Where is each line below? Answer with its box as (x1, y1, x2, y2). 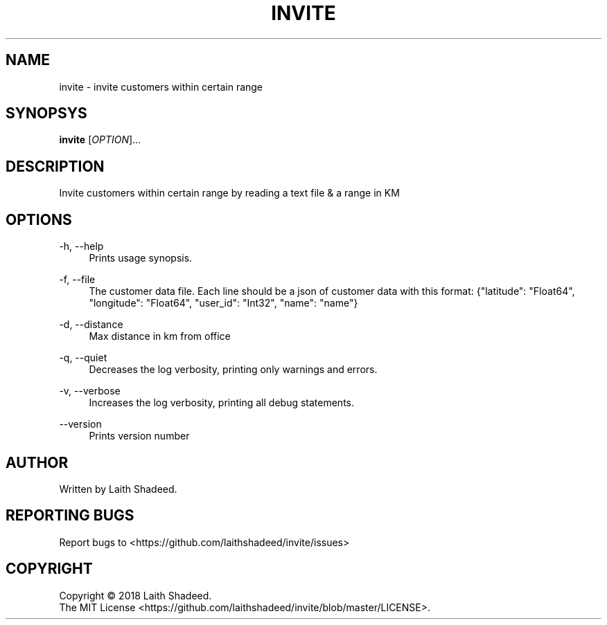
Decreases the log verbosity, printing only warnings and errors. (89, 363, 378, 376)
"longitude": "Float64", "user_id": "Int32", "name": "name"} (89, 297, 358, 309)
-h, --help (59, 240, 104, 253)
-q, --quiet (59, 352, 107, 364)
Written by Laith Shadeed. (59, 482, 177, 495)
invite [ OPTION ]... (59, 134, 141, 146)
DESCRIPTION (6, 157, 105, 175)
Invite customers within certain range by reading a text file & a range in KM (59, 187, 400, 199)
